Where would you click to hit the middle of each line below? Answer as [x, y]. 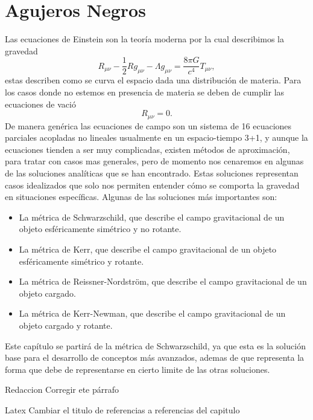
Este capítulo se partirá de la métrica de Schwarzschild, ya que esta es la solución [155, 345]
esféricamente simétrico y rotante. [81, 261]
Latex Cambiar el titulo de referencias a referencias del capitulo [122, 409]
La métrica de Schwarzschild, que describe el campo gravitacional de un [152, 217]
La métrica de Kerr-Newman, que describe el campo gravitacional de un [152, 313]
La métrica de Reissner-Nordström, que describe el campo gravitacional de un [163, 281]
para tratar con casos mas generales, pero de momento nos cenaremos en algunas [154, 161]
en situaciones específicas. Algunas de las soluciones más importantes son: [141, 197]
